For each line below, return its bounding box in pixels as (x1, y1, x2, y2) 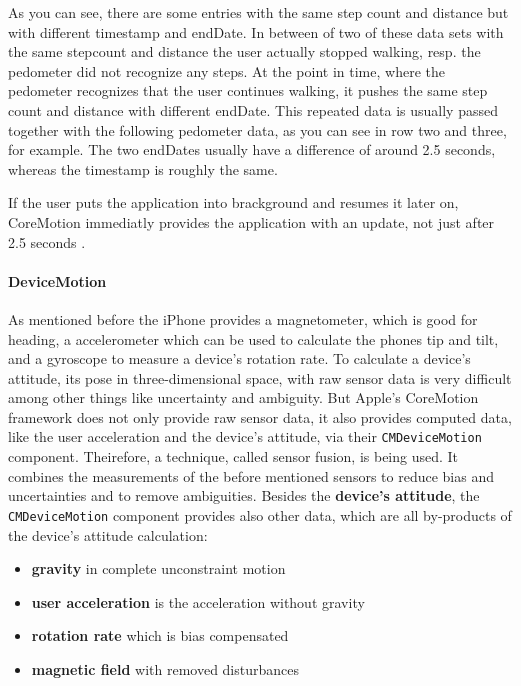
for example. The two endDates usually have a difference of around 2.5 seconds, (8, 139, 496, 160)
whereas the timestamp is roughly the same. (8, 158, 278, 179)
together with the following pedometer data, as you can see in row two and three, (8, 119, 507, 140)
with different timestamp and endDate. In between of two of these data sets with (8, 21, 504, 42)
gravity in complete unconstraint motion (31, 558, 286, 579)
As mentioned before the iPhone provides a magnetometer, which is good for (8, 308, 478, 329)
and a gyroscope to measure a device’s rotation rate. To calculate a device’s (8, 348, 471, 369)
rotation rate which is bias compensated (31, 625, 289, 646)
